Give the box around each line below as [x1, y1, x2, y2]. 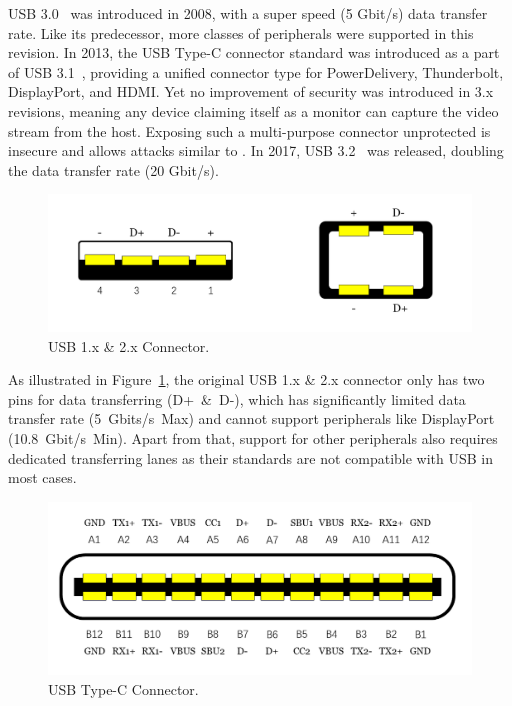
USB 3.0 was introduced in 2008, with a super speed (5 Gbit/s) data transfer [8, 3, 488, 23]
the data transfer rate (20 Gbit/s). [8, 159, 219, 180]
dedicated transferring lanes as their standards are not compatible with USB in [8, 447, 494, 468]
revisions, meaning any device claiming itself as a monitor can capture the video [8, 100, 499, 121]
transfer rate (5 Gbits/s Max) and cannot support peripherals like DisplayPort [8, 408, 495, 429]
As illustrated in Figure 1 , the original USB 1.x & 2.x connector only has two [8, 369, 485, 390]
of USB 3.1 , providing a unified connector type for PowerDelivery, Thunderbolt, [8, 61, 504, 82]
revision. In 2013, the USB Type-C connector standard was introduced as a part [8, 42, 500, 63]
